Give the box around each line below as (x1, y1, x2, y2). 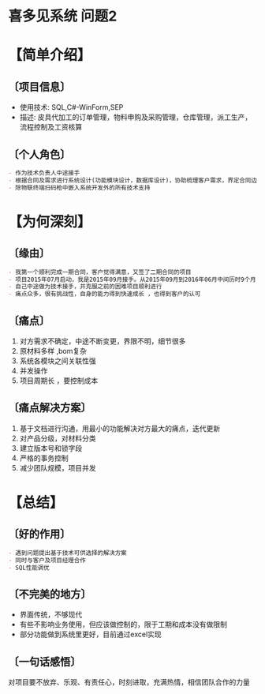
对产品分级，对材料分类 (19, 433, 96, 443)
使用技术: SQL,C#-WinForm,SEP (19, 103, 124, 112)
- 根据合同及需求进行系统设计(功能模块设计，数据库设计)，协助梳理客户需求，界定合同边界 (8, 176, 263, 184)
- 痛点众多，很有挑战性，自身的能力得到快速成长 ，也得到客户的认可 (8, 290, 201, 298)
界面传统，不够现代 (19, 610, 83, 620)
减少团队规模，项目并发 (19, 463, 96, 472)
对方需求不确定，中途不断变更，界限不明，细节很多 (19, 336, 186, 346)
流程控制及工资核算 (19, 122, 83, 132)
